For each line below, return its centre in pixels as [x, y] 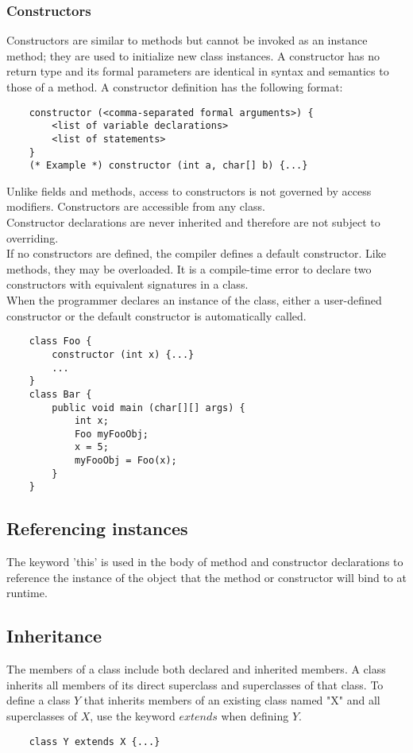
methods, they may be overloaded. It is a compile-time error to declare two [189, 268]
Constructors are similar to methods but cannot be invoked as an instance [187, 40]
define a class [39, 700]
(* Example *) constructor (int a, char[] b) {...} [168, 166]
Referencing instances [97, 528]
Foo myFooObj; [111, 434]
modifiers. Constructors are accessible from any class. [136, 206]
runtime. [27, 593]
